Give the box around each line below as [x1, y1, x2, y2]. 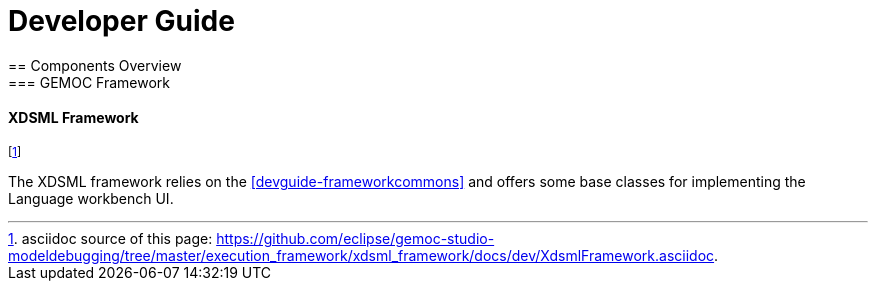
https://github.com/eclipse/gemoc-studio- [216, 229, 495, 247]
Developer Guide [8, 4, 235, 38]
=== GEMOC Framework [8, 73, 171, 91]
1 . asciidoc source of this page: [8, 229, 213, 247]
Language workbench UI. [8, 189, 174, 207]
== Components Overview [8, 56, 182, 74]
